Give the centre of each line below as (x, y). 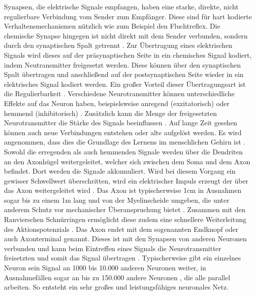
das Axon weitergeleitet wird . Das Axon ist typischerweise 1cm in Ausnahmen (123, 190)
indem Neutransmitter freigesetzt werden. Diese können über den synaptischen (123, 64)
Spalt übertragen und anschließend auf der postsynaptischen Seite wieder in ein (124, 74)
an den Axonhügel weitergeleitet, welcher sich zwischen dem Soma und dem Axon (127, 161)
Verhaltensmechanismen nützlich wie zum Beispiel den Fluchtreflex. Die (112, 26)
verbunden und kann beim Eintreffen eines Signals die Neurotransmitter (113, 248)
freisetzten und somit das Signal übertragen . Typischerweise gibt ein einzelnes (123, 258)
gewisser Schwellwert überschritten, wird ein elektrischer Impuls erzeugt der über (126, 180)
